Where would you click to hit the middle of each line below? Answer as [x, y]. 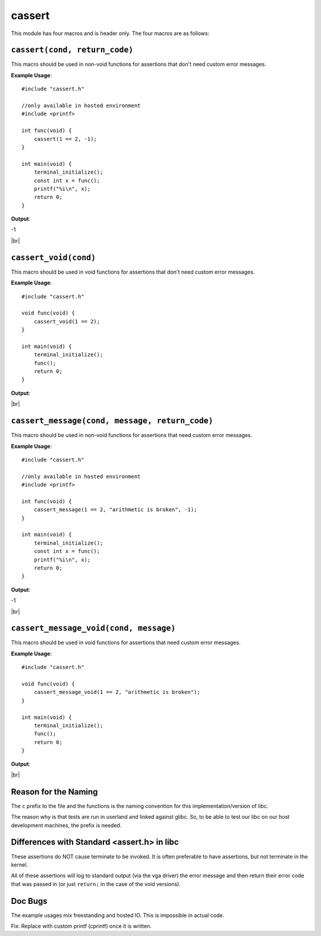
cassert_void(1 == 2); [67, 321]
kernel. [19, 865]
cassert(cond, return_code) [72, 50]
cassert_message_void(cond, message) [93, 628]
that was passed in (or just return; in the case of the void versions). [96, 884]
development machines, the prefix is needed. [66, 825]
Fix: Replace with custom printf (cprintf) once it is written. [81, 926]
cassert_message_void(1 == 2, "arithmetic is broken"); [117, 692]
